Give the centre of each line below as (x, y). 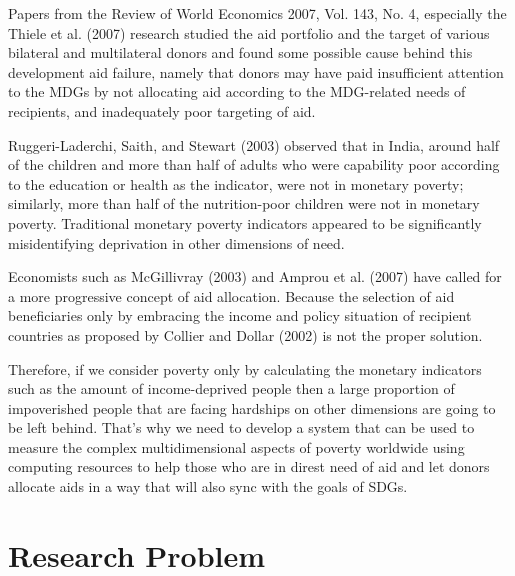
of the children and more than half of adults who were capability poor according (254, 164)
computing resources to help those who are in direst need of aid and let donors (249, 466)
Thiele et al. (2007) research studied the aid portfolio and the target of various (249, 32)
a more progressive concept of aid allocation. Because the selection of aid (231, 295)
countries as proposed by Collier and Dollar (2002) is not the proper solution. (245, 334)
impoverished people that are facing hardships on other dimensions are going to (252, 407)
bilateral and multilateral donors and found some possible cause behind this (240, 52)
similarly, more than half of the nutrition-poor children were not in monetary (244, 203)
